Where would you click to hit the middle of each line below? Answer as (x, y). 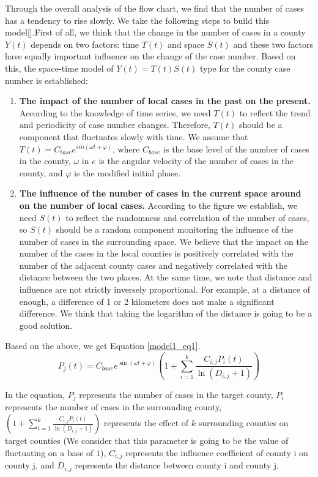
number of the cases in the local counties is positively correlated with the (156, 253)
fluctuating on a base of (49, 452)
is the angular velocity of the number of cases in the (196, 161)
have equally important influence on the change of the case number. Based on (150, 56)
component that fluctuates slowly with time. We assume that (134, 136)
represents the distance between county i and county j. (177, 465)
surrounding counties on (243, 423)
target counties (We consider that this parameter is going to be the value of (147, 441)
